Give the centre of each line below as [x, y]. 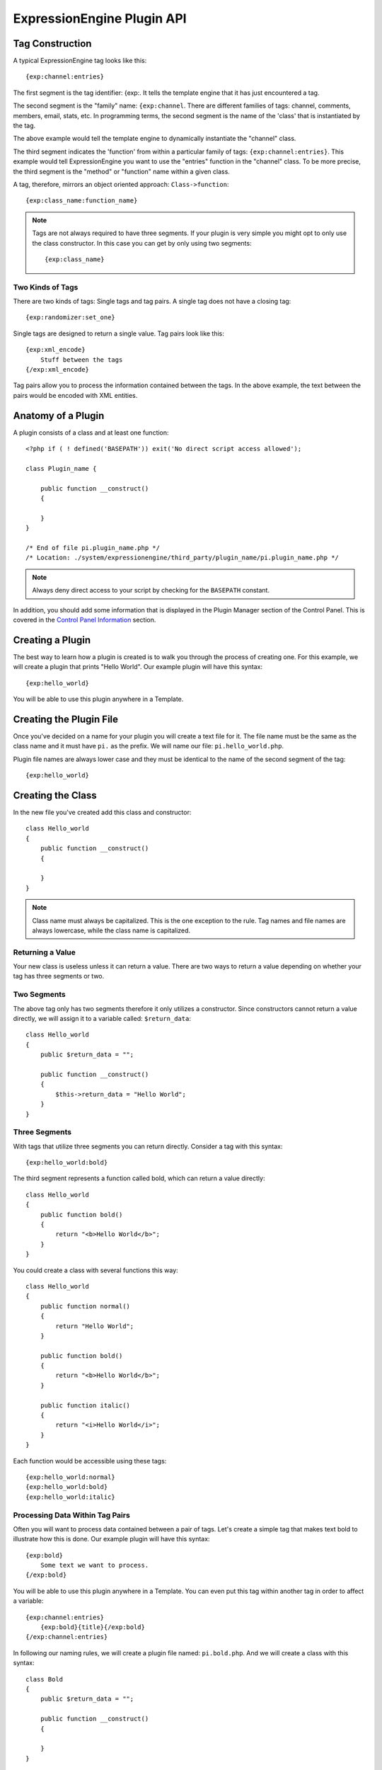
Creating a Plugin [52, 640]
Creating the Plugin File [66, 719]
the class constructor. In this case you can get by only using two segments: [142, 243]
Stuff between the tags [81, 360]
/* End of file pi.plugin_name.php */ [93, 548]
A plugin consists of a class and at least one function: [91, 433]
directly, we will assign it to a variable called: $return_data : [102, 1018]
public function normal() [85, 1306]
